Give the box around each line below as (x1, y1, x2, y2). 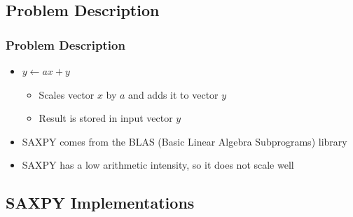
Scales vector (39, 87, 95, 101)
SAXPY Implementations (6, 192, 195, 213)
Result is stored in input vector (39, 111, 173, 125)
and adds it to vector (128, 87, 219, 101)
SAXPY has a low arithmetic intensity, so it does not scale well (22, 157, 294, 172)
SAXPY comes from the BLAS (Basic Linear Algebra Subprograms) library (22, 134, 347, 148)
